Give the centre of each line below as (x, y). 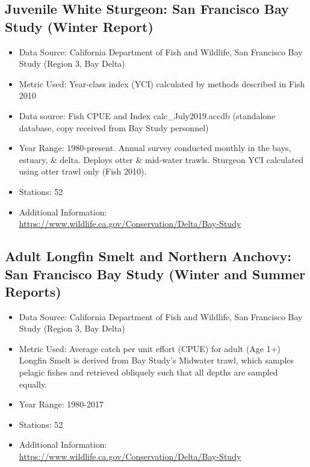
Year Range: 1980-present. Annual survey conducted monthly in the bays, (155, 148)
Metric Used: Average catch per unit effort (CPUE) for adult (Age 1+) (150, 348)
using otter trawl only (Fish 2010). (83, 171)
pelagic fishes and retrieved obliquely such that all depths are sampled (148, 372)
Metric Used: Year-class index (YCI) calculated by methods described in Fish (162, 83)
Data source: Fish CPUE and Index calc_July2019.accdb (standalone (147, 115)
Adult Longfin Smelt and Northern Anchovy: (148, 256)
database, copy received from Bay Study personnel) (114, 127)
